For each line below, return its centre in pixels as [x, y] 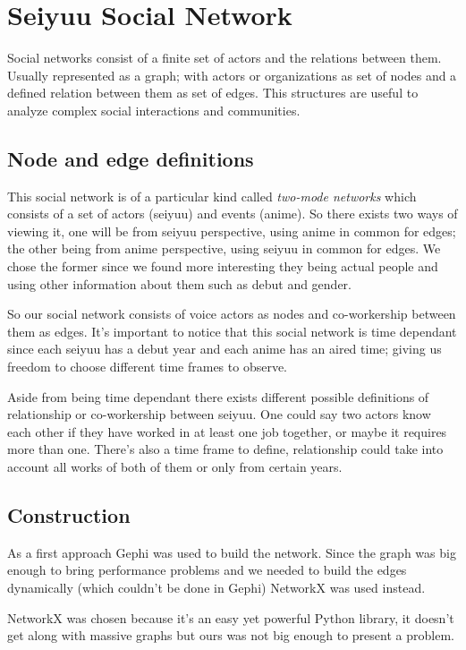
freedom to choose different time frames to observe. [147, 367]
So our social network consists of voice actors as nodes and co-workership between [232, 314]
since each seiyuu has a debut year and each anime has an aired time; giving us [225, 349]
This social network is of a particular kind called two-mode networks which [212, 196]
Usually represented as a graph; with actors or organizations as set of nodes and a [232, 75]
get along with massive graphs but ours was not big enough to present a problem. [231, 635]
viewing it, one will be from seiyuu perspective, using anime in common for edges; [232, 231]
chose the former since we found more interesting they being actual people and [223, 266]
